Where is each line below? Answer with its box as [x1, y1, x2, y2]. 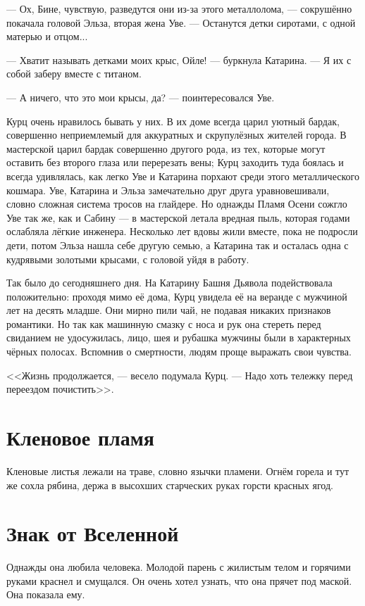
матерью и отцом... [6, 29, 88, 44]
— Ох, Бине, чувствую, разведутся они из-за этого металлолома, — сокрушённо [6, 1, 352, 15]
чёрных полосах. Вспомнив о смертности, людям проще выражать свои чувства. [6, 344, 352, 359]
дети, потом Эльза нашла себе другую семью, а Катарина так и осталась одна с [6, 237, 349, 252]
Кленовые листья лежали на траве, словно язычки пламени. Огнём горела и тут [6, 463, 349, 478]
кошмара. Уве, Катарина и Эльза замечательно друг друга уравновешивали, [6, 182, 330, 197]
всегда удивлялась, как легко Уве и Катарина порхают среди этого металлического [6, 168, 359, 183]
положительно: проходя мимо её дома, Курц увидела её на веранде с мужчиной [6, 289, 347, 303]
